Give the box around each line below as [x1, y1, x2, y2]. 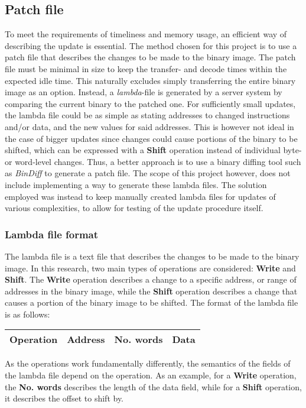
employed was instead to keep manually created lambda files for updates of [5, 190, 276, 202]
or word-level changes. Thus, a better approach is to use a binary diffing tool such [5, 155, 301, 167]
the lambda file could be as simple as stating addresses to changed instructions [5, 109, 290, 121]
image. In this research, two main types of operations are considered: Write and [5, 261, 296, 274]
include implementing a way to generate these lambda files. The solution [5, 178, 267, 190]
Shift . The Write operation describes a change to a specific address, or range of [5, 273, 297, 286]
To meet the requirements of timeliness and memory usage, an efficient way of [5, 28, 287, 40]
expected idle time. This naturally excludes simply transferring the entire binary [5, 74, 296, 86]
